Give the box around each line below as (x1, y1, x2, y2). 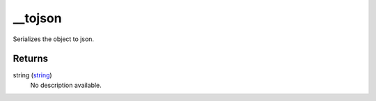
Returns (13, 53, 49, 65)
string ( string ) (13, 71, 52, 79)
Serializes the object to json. (13, 35, 94, 43)
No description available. (30, 81, 102, 89)
